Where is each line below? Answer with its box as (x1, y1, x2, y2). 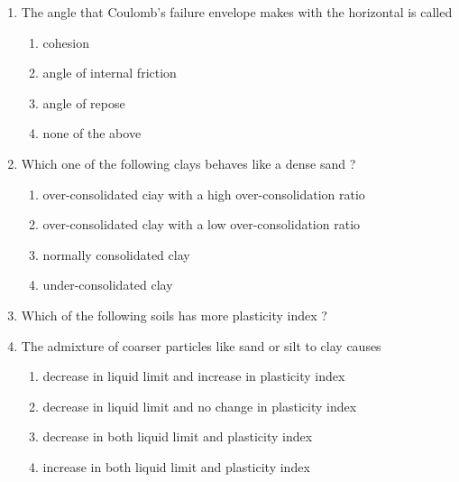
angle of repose (42, 93, 125, 112)
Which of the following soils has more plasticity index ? (21, 305, 327, 324)
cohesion (42, 32, 90, 51)
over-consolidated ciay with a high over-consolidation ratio (42, 184, 365, 203)
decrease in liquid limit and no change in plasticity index (42, 396, 357, 415)
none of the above (42, 124, 142, 143)
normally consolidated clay (42, 245, 190, 264)
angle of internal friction (42, 63, 177, 82)
